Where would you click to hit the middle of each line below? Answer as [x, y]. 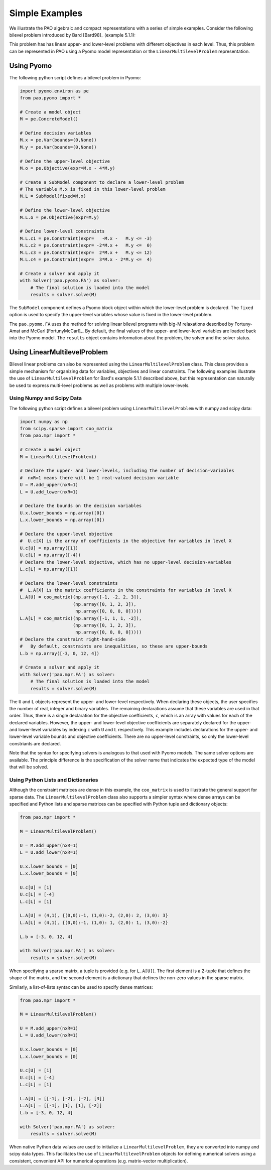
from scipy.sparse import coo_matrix [66, 429]
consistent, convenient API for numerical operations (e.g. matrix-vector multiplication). [99, 1161]
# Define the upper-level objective [65, 161]
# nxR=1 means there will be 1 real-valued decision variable [99, 478]
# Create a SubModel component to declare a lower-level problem [102, 182]
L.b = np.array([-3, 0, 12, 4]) [60, 653]
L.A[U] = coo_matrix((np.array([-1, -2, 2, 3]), [81, 597]
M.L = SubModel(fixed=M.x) [53, 196]
